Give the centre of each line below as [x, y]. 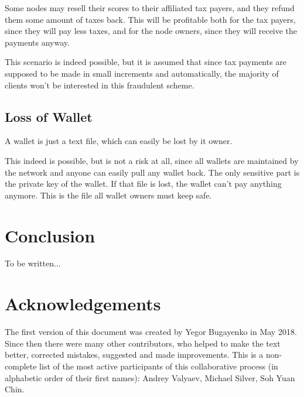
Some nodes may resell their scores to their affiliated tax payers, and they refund [150, 8]
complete [21, 366]
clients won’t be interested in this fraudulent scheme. [100, 85]
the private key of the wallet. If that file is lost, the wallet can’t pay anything [143, 184]
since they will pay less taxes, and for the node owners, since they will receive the [151, 31]
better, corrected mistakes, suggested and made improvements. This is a [134, 355]
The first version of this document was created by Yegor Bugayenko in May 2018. [151, 332]
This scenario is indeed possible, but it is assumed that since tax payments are [146, 62]
